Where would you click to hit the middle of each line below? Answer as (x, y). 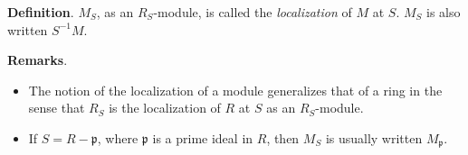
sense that (57, 108)
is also (444, 12)
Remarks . (38, 60)
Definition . (41, 12)
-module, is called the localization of (253, 12)
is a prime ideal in (203, 137)
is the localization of (165, 108)
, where (118, 137)
